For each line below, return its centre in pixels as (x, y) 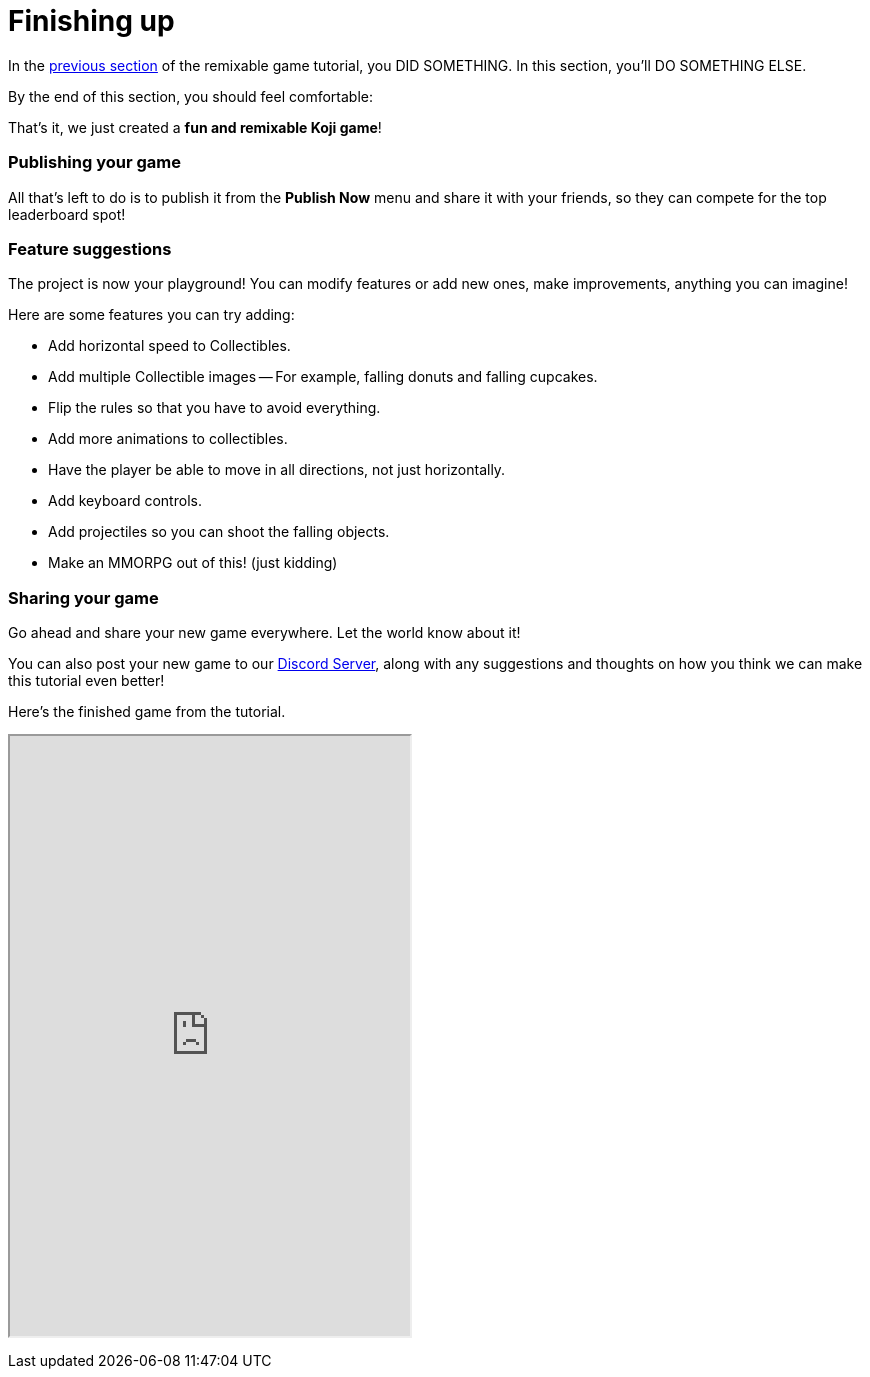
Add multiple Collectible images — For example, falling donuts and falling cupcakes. (323, 377)
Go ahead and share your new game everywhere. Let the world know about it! (264, 632)
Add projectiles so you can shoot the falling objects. (219, 532)
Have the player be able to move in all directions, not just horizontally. (277, 470)
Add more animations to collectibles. (168, 439)
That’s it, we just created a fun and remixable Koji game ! (195, 127)
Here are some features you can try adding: (151, 315)
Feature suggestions (90, 248)
